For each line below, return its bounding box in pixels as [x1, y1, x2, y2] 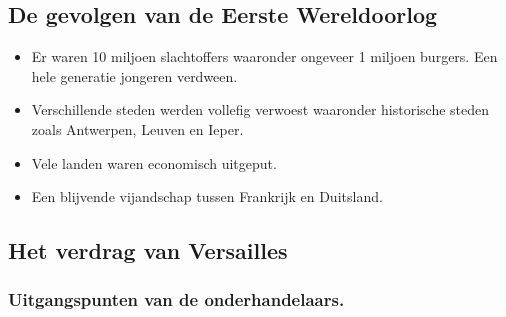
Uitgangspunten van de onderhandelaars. [8, 287, 345, 312]
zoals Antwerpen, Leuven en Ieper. [31, 118, 244, 139]
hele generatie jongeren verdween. [31, 65, 238, 86]
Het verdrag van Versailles [8, 235, 288, 266]
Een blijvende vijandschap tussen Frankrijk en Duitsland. [31, 186, 383, 207]
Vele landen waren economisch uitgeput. [31, 152, 277, 173]
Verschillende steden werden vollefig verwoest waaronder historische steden [31, 99, 490, 120]
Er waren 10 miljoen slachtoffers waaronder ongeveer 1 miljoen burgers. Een [31, 46, 498, 67]
